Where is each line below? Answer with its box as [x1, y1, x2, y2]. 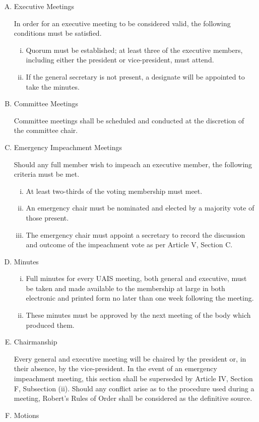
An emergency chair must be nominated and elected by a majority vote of [26, 202, 254, 213]
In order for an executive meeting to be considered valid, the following [14, 18, 231, 28]
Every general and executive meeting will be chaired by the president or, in [14, 353, 246, 364]
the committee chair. [14, 125, 78, 135]
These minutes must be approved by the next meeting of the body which [26, 310, 251, 320]
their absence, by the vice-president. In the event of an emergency [14, 363, 217, 374]
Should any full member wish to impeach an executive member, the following [14, 159, 252, 169]
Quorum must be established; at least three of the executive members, [26, 44, 243, 55]
